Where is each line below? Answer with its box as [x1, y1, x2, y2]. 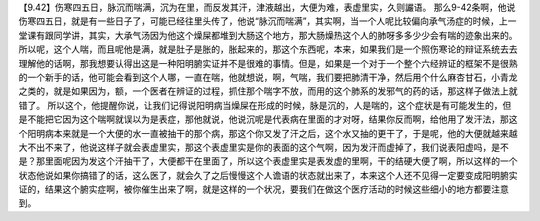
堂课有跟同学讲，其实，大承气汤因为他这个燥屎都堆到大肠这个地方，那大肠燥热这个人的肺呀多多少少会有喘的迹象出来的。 [18, 29, 518, 41]
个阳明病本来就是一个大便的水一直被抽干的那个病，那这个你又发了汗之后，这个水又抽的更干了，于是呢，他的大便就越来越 [18, 127, 518, 139]
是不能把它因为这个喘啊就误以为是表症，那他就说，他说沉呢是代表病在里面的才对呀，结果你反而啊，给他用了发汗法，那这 [18, 113, 518, 125]
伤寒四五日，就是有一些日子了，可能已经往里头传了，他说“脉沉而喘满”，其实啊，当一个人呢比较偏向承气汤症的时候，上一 [18, 15, 517, 27]
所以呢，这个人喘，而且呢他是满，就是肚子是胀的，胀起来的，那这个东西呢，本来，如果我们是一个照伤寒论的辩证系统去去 [18, 43, 518, 55]
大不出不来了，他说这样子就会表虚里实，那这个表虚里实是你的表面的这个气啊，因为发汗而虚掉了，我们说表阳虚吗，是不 [18, 141, 509, 153]
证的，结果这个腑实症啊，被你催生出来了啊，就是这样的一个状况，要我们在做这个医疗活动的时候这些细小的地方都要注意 [18, 183, 509, 195]
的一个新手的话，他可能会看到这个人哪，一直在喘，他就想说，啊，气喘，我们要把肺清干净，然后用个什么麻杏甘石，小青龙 [18, 71, 518, 83]
